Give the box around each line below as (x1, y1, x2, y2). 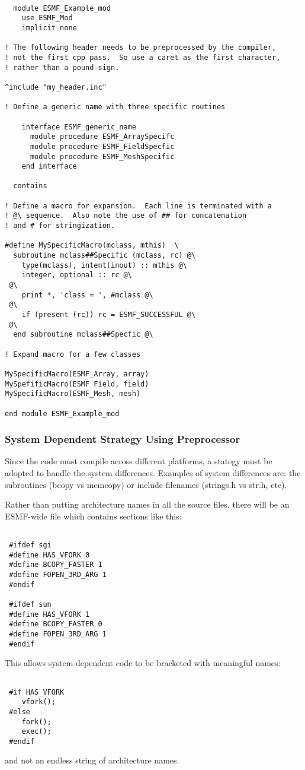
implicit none (21, 23, 77, 32)
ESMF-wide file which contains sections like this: (5, 509, 182, 522)
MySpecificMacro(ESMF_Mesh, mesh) (5, 389, 141, 398)
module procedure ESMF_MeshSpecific (30, 152, 175, 161)
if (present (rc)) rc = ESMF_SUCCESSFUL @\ (21, 310, 196, 319)
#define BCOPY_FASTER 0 (9, 620, 102, 629)
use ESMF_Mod (21, 14, 73, 23)
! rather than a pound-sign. (5, 63, 120, 72)
